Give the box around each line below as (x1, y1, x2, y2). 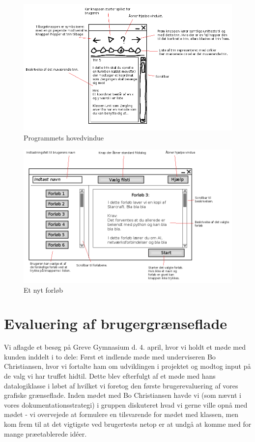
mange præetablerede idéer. (4, 428, 87, 439)
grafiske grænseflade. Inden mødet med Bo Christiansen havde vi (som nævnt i (4, 390, 241, 400)
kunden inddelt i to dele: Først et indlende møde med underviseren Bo (4, 351, 216, 361)
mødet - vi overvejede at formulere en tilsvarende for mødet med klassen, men (4, 409, 239, 419)
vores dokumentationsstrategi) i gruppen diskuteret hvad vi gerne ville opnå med (4, 399, 248, 410)
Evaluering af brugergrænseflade (4, 313, 227, 333)
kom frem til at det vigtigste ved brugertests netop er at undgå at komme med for (4, 419, 252, 429)
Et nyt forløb (24, 284, 63, 295)
